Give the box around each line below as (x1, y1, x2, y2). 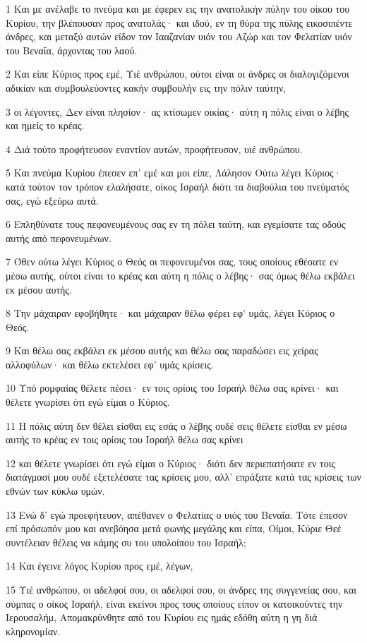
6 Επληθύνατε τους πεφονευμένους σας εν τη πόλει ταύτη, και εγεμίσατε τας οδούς (6, 217, 346, 232)
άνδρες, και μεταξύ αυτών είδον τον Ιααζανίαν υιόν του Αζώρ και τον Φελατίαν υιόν (6, 29, 352, 44)
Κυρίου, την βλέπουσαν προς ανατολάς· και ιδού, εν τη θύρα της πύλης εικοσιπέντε (6, 15, 353, 30)
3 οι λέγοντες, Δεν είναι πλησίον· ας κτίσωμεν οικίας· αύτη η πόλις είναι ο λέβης (6, 104, 349, 119)
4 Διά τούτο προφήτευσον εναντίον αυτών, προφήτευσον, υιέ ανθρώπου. (6, 141, 303, 156)
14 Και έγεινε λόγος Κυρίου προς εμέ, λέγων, (6, 558, 193, 573)
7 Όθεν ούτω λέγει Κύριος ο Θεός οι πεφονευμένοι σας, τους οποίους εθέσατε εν (6, 254, 339, 269)
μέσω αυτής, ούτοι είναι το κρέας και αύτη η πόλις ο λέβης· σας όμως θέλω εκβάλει (6, 268, 355, 282)
